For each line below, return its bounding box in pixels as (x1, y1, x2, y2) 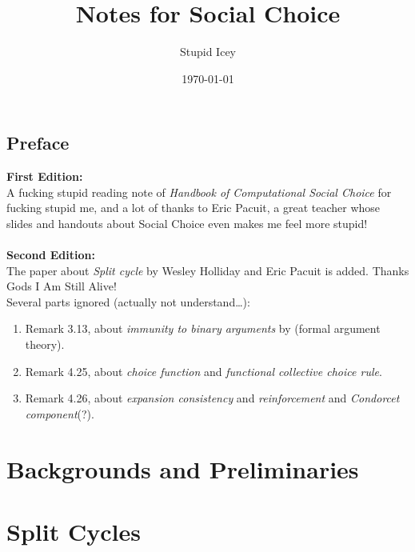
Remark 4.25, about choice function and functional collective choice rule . (25, 362, 382, 379)
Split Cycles (6, 515, 141, 547)
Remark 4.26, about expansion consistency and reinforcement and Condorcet (25, 390, 400, 406)
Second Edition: (6, 246, 95, 263)
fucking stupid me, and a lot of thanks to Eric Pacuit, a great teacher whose (6, 199, 381, 216)
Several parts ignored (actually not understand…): (6, 293, 250, 310)
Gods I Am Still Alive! (6, 278, 117, 294)
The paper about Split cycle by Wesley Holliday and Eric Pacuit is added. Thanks (6, 262, 409, 278)
